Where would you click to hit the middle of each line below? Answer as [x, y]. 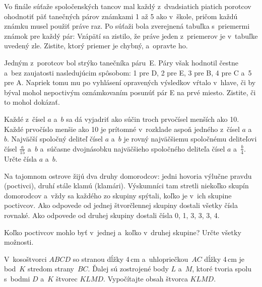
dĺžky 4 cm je [224, 259]
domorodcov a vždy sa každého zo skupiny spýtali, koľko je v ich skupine [118, 195]
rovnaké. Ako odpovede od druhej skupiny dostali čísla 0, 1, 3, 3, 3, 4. [112, 215]
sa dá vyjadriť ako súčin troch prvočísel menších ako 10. [153, 119]
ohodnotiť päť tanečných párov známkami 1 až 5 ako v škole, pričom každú [121, 16]
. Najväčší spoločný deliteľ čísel [55, 139]
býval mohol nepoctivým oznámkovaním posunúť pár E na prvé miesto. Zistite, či [130, 92]
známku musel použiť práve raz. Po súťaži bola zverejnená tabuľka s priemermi [127, 26]
